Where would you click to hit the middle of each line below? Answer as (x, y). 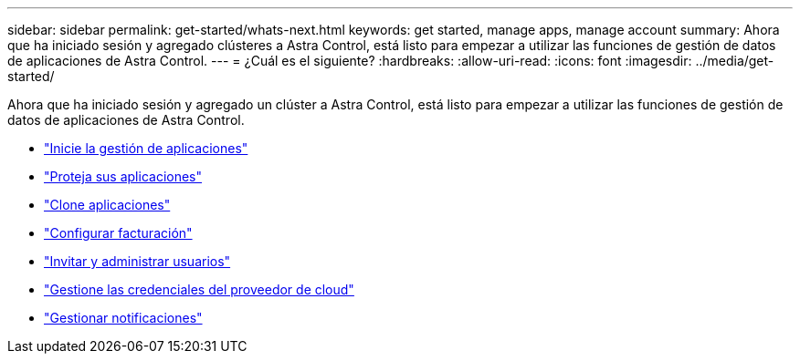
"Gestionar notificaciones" (123, 318)
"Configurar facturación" (118, 233)
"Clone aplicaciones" (107, 205)
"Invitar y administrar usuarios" (137, 261)
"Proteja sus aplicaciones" (123, 176)
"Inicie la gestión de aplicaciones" (146, 148)
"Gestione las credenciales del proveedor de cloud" (199, 289)
